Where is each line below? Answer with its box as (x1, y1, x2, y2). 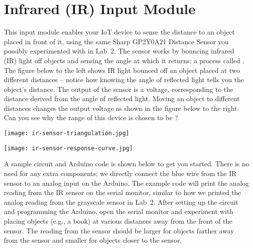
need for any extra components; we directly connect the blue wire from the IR (4, 168, 236, 178)
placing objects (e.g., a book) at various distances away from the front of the (4, 215, 233, 226)
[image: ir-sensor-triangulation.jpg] (4, 130, 129, 137)
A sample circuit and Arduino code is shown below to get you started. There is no (4, 159, 249, 169)
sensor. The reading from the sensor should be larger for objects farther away (4, 225, 234, 235)
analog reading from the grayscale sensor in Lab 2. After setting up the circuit (4, 196, 238, 207)
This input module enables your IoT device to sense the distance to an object (4, 27, 235, 37)
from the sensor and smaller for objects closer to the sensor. (4, 235, 182, 245)
